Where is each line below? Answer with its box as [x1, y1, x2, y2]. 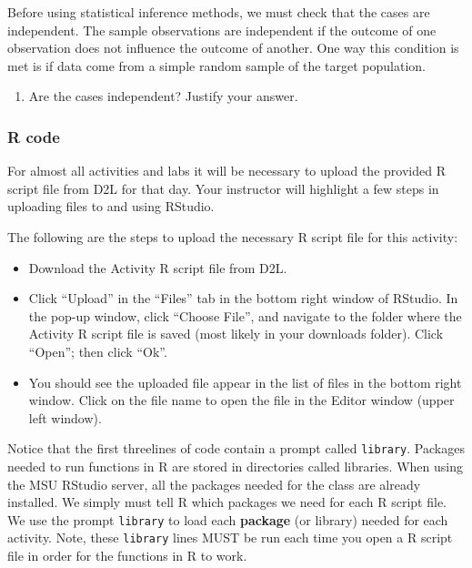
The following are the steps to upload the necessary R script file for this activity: [7, 227, 458, 246]
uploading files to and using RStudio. [7, 197, 215, 216]
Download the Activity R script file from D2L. [28, 258, 287, 277]
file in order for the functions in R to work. [7, 546, 247, 565]
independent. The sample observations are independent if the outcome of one [7, 20, 437, 39]
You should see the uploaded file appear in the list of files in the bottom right [28, 372, 462, 391]
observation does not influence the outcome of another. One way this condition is [7, 38, 459, 57]
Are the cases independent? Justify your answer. [28, 86, 298, 106]
